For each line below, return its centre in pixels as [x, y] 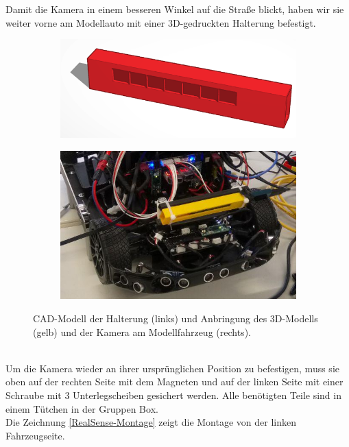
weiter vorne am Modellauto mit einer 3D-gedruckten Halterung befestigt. [161, 22]
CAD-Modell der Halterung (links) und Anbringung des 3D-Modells [176, 318]
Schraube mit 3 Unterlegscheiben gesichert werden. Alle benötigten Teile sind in [173, 395]
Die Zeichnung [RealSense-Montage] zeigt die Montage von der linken [151, 422]
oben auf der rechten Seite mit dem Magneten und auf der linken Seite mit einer [174, 382]
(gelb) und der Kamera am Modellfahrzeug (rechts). [142, 331]
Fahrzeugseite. [35, 435]
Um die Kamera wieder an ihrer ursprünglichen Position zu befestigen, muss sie [172, 368]
